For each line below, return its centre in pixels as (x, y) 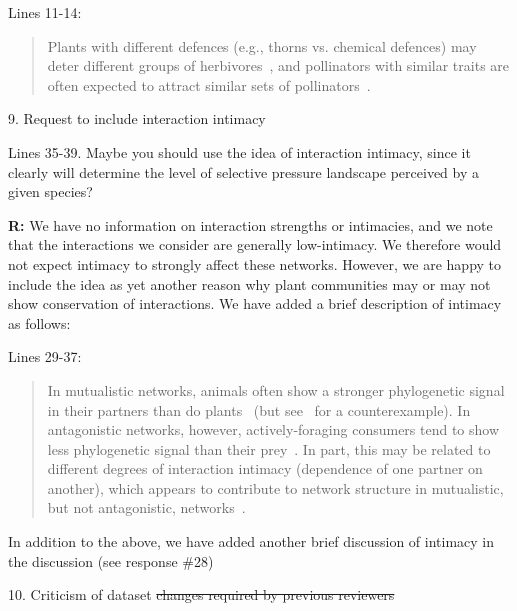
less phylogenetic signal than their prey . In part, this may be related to (269, 448)
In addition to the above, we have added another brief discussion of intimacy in (251, 541)
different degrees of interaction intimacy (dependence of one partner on (265, 468)
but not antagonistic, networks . (146, 507)
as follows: (39, 322)
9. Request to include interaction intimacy (137, 118)
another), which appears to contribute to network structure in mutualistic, (275, 487)
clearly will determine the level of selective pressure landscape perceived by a (244, 171)
